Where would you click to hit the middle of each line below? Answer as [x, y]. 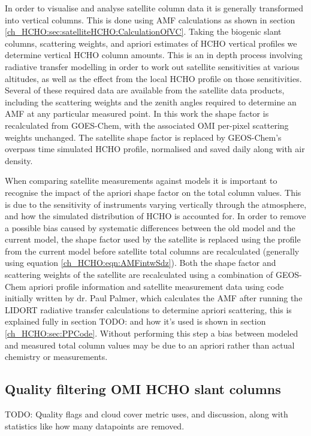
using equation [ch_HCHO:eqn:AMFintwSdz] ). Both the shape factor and [141, 263]
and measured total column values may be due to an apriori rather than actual [150, 345]
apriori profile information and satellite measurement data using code [156, 286]
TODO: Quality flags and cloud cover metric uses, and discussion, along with [147, 414]
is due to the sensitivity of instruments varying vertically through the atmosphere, [156, 204]
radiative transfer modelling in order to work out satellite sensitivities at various [152, 66]
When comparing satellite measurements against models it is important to [141, 181]
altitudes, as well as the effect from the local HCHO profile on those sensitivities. [153, 78]
